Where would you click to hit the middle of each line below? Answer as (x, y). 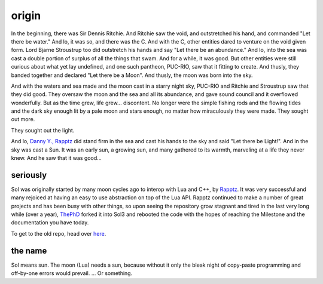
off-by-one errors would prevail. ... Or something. (72, 273)
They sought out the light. (43, 130)
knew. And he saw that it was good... (56, 158)
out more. (23, 119)
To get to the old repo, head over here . (59, 233)
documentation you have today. (50, 223)
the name (29, 251)
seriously (29, 175)
